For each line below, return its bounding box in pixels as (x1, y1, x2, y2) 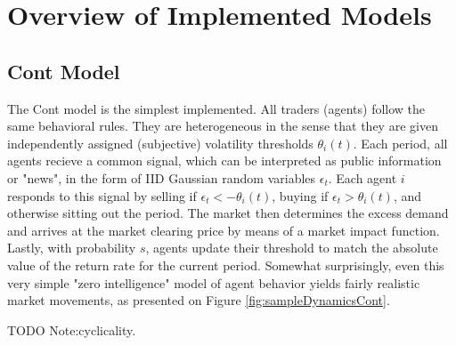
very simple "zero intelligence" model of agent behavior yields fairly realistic (7, 273, 420, 292)
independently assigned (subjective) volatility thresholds (7, 133, 313, 152)
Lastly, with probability (7, 238, 136, 257)
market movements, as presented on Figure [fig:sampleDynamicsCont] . (7, 291, 390, 309)
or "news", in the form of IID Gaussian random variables (7, 168, 316, 187)
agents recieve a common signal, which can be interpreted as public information (7, 151, 442, 170)
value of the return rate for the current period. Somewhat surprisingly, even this (7, 255, 444, 274)
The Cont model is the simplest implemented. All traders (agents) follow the (7, 99, 426, 117)
